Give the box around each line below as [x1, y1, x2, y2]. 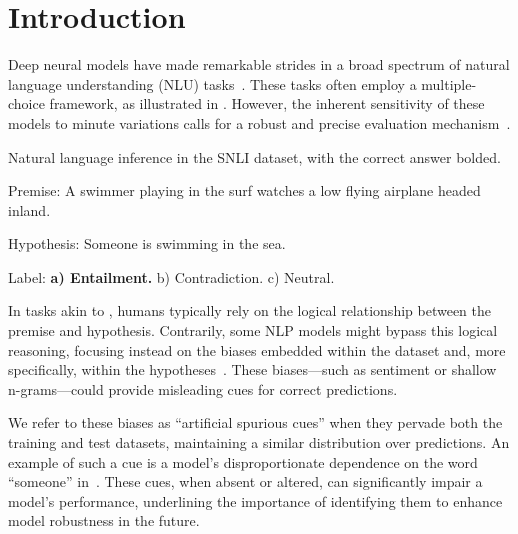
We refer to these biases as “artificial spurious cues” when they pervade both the [8, 412, 503, 433]
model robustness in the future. [8, 510, 200, 531]
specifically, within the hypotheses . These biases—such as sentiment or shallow [8, 359, 497, 380]
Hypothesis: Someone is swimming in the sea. [8, 233, 286, 254]
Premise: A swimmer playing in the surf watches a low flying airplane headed [8, 180, 481, 201]
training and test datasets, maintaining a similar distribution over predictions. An [8, 432, 510, 453]
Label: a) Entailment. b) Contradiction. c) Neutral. [8, 266, 335, 287]
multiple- [421, 73, 477, 94]
